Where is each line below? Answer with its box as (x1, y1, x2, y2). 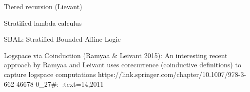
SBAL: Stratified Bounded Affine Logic (4, 34, 121, 44)
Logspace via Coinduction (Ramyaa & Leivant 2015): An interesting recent (4, 50, 228, 60)
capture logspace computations (4, 69, 96, 79)
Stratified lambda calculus (4, 17, 82, 28)
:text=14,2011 (62, 78, 104, 89)
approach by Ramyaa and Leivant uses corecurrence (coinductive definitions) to (4, 60, 241, 70)
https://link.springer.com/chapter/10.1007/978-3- (98, 69, 247, 79)
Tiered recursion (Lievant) (4, 1, 82, 11)
